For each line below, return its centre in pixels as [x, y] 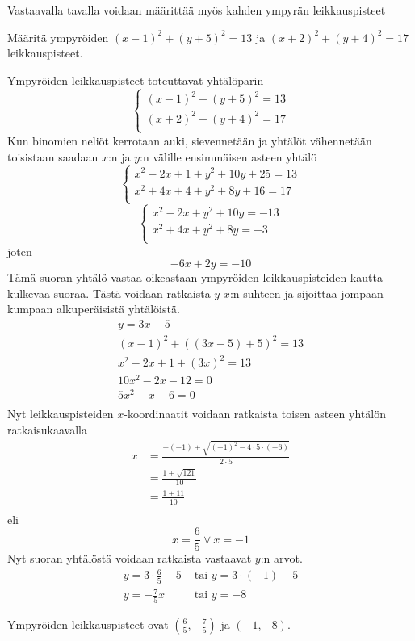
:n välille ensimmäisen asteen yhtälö [228, 156]
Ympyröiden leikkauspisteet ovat [88, 624]
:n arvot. [281, 558]
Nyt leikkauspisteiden [61, 414]
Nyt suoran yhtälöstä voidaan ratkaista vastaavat [130, 558]
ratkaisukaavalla [47, 429]
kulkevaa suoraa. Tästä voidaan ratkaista [109, 293]
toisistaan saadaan [53, 156]
